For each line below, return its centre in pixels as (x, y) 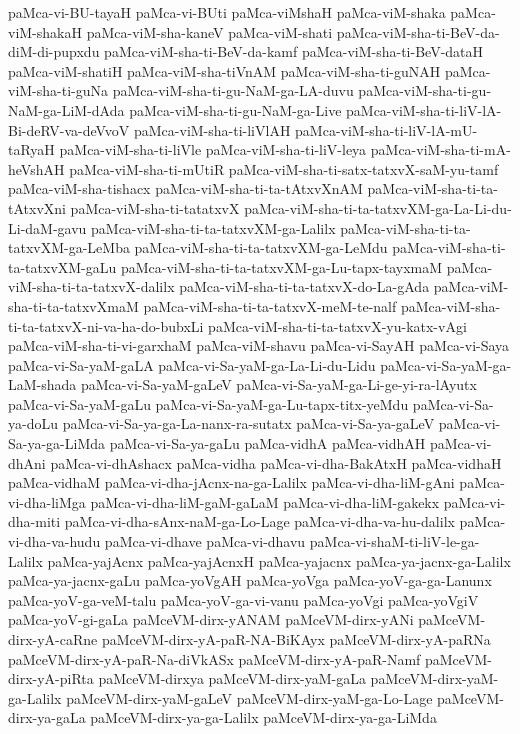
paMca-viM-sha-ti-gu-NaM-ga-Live (235, 109)
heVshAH (36, 168)
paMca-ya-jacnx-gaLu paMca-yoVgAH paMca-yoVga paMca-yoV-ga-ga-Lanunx (250, 580)
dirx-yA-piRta (51, 678)
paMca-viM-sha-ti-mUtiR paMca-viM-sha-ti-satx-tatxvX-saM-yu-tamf (284, 168)
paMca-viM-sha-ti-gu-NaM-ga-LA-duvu (233, 90)
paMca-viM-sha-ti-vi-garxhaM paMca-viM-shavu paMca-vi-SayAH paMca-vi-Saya (259, 345)
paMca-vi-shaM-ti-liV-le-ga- (394, 541)
